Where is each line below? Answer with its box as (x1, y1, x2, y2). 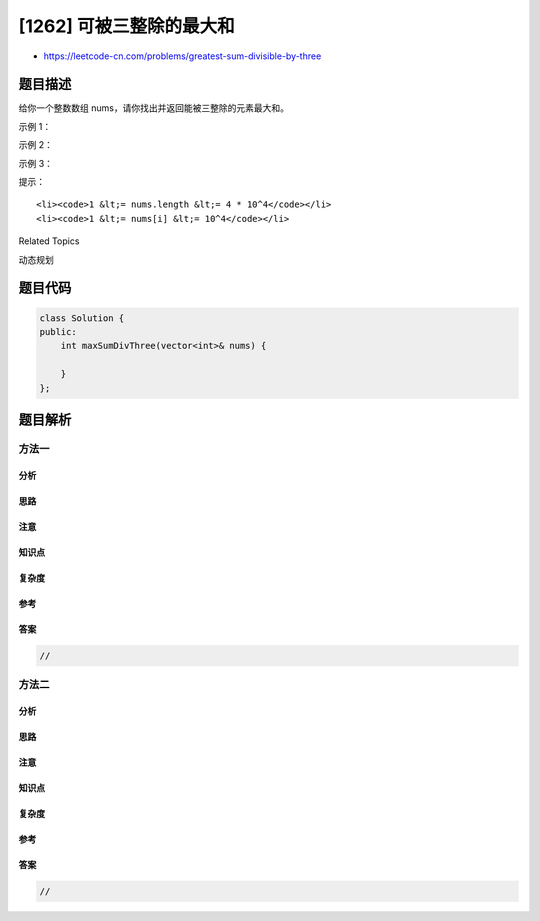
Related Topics (18, 235, 80, 247)
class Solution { (39, 312, 125, 324)
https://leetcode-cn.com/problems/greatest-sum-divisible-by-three (43, 50, 322, 62)
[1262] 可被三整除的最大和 (18, 15, 235, 37)
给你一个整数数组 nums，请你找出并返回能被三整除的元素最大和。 (18, 102, 290, 114)
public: (39, 326, 77, 337)
